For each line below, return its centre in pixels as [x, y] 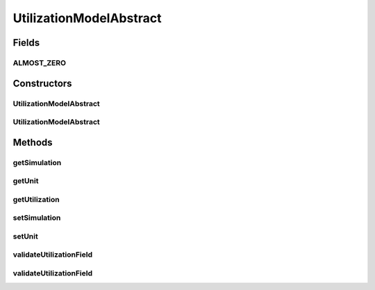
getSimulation [37, 162]
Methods [33, 142]
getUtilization [36, 199]
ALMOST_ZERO [39, 62]
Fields [26, 43]
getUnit [26, 181]
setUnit [25, 236]
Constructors [42, 83]
